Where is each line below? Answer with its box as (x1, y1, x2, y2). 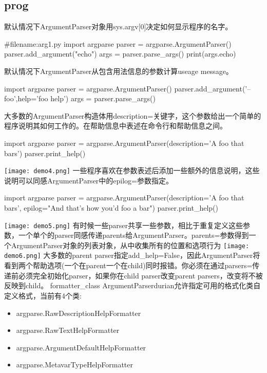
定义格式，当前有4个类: (4, 290, 82, 301)
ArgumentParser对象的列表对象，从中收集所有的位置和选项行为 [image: (11, 239, 250, 250)
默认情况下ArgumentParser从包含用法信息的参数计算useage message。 (4, 65, 233, 76)
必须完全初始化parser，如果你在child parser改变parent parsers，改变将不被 (18, 270, 263, 281)
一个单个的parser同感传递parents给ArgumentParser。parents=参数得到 (18, 230, 249, 240)
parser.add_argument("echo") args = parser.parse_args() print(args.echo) (4, 48, 236, 59)
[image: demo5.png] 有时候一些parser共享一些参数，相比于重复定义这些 (4, 219, 243, 230)
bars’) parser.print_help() (4, 147, 86, 158)
